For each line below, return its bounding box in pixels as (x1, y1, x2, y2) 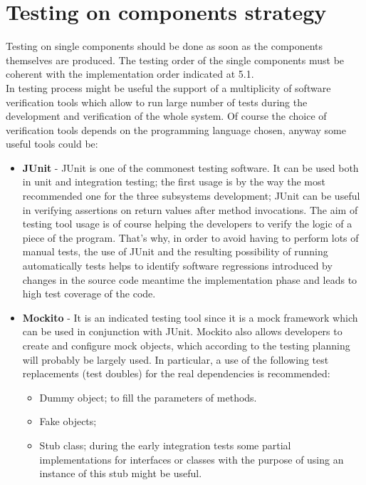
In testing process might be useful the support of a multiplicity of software (6, 80, 331, 95)
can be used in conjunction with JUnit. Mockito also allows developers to (22, 324, 343, 339)
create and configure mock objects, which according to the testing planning (22, 338, 350, 352)
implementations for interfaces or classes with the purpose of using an (39, 451, 344, 466)
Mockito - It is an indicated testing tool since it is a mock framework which (22, 310, 358, 325)
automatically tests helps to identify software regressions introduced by (22, 258, 333, 273)
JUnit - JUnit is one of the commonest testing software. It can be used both (22, 160, 359, 175)
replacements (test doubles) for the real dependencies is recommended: (22, 366, 330, 381)
